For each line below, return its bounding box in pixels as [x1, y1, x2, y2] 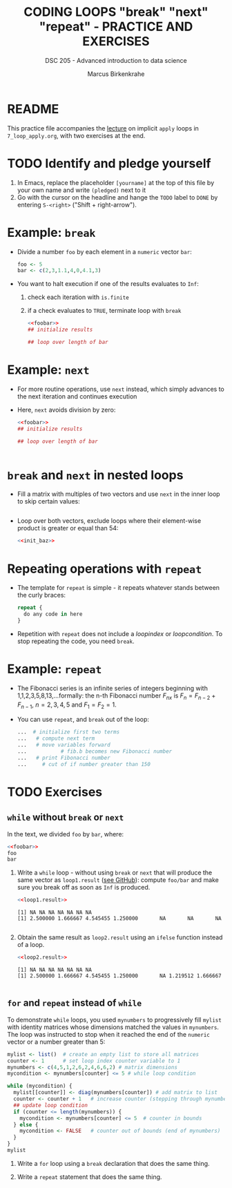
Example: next [7, 362, 90, 378]
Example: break [7, 224, 96, 240]
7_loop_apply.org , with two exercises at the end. [7, 131, 146, 140]
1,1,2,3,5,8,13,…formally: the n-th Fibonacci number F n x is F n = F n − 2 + [17, 691, 216, 701]
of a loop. [17, 941, 45, 949]
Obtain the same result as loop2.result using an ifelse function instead [17, 933, 223, 941]
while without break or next [7, 812, 124, 823]
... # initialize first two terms [17, 729, 120, 736]
